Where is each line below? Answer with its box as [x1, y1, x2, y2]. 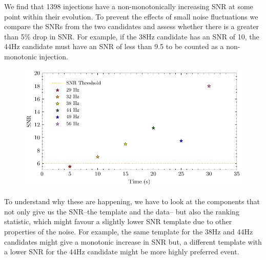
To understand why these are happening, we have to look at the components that [4, 196, 260, 207]
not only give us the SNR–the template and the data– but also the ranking [4, 206, 239, 216]
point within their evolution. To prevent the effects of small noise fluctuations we [4, 11, 258, 21]
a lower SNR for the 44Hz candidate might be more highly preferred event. [4, 246, 239, 257]
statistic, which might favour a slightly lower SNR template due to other [4, 216, 232, 227]
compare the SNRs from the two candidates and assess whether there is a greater [4, 21, 259, 32]
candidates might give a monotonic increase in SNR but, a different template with [4, 236, 262, 247]
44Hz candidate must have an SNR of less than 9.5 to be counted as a [4, 41, 224, 52]
